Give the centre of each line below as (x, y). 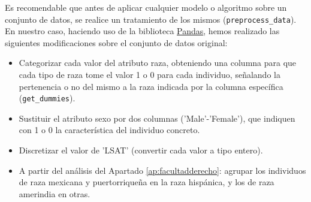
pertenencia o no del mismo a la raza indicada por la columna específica (151, 86)
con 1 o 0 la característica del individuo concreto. (109, 130)
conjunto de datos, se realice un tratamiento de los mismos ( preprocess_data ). (151, 19)
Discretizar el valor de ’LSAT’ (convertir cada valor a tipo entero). (141, 150)
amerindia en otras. (55, 193)
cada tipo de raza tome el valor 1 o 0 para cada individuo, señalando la (150, 75)
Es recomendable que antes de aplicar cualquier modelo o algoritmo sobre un (146, 7)
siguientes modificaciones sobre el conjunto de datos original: (116, 42)
